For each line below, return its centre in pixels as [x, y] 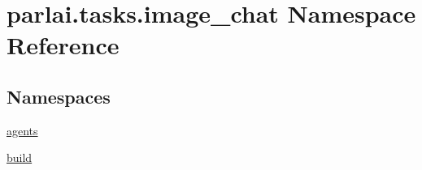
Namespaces [59, 96]
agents [22, 130]
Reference [63, 45]
